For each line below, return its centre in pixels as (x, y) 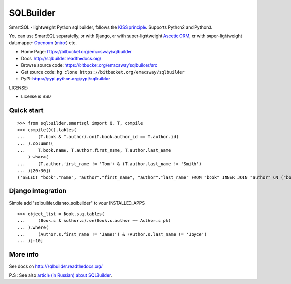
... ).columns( (36, 143)
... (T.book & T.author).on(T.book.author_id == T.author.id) (98, 137)
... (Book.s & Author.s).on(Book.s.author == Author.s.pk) (94, 221)
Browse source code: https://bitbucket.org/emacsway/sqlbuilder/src (89, 65)
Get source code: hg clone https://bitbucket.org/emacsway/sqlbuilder (103, 72)
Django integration (38, 191)
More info (24, 255)
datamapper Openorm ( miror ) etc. (43, 43)
